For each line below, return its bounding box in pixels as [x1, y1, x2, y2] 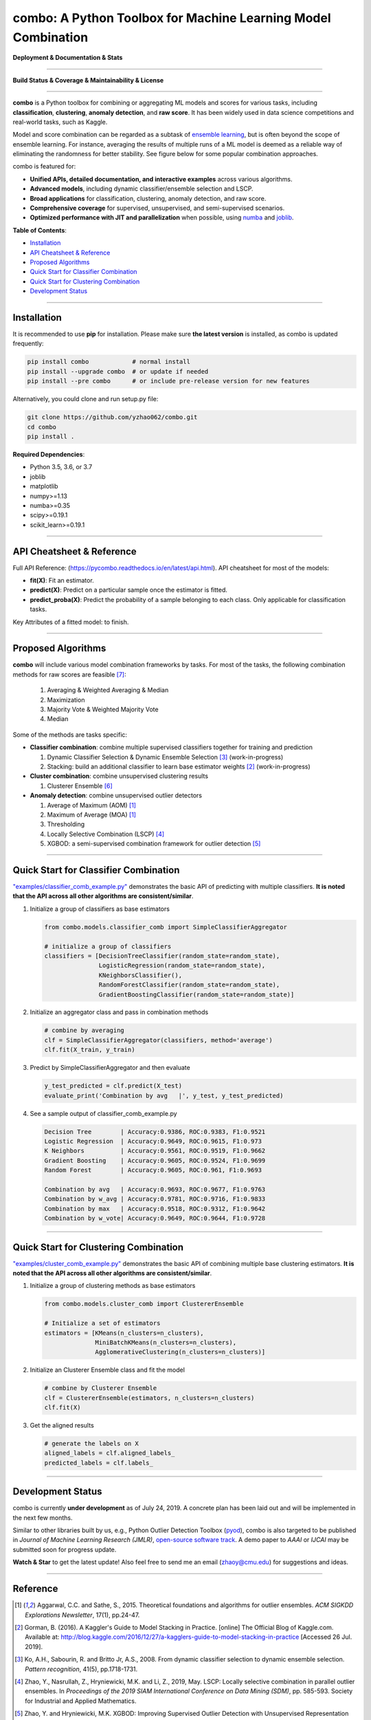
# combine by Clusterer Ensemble [44, 1384, 157, 1393]
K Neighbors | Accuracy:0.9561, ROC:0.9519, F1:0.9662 [44, 1147, 266, 1155]
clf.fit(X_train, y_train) [44, 1046, 135, 1054]
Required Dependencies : [12, 450, 85, 458]
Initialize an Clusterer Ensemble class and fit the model [30, 1366, 185, 1374]
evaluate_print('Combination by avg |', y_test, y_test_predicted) [44, 1091, 284, 1099]
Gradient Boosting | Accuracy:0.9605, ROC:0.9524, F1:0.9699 [44, 1157, 266, 1164]
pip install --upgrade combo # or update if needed [27, 367, 209, 375]
